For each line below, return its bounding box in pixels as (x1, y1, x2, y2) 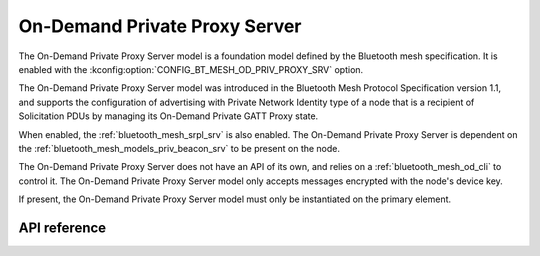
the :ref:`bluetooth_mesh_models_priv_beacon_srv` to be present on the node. (18, 142, 340, 154)
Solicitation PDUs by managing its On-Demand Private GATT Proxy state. (18, 110, 319, 122)
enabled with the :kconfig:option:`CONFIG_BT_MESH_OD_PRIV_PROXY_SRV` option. (18, 63, 364, 75)
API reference (18, 219, 107, 236)
